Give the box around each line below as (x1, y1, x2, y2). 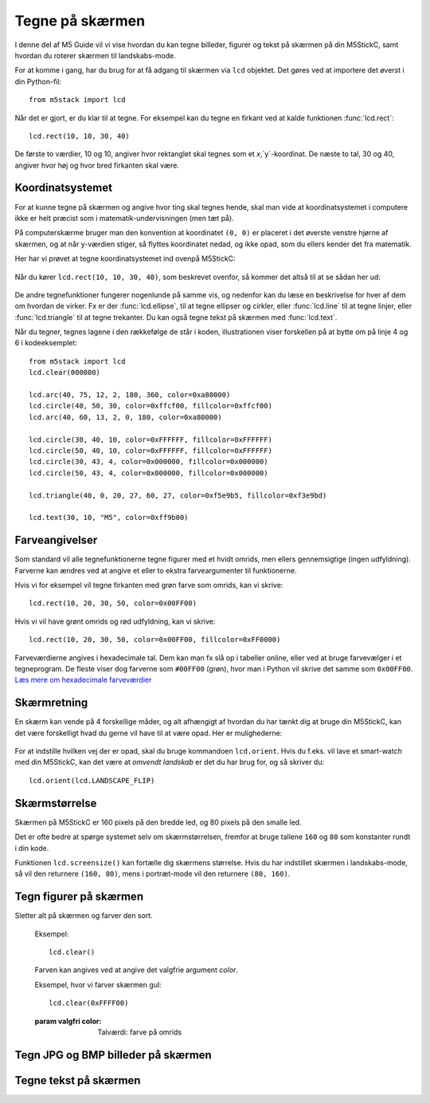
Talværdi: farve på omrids (97, 1027, 182, 1037)
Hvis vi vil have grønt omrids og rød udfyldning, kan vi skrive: (14, 616, 216, 626)
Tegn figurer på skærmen (14, 890, 143, 904)
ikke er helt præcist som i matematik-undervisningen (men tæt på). (14, 213, 234, 223)
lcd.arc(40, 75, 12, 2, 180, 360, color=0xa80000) (29, 391, 231, 400)
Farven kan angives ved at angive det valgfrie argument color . (34, 965, 239, 975)
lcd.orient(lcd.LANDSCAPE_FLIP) (29, 776, 155, 785)
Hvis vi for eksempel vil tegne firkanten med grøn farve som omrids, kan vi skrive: (14, 581, 283, 590)
